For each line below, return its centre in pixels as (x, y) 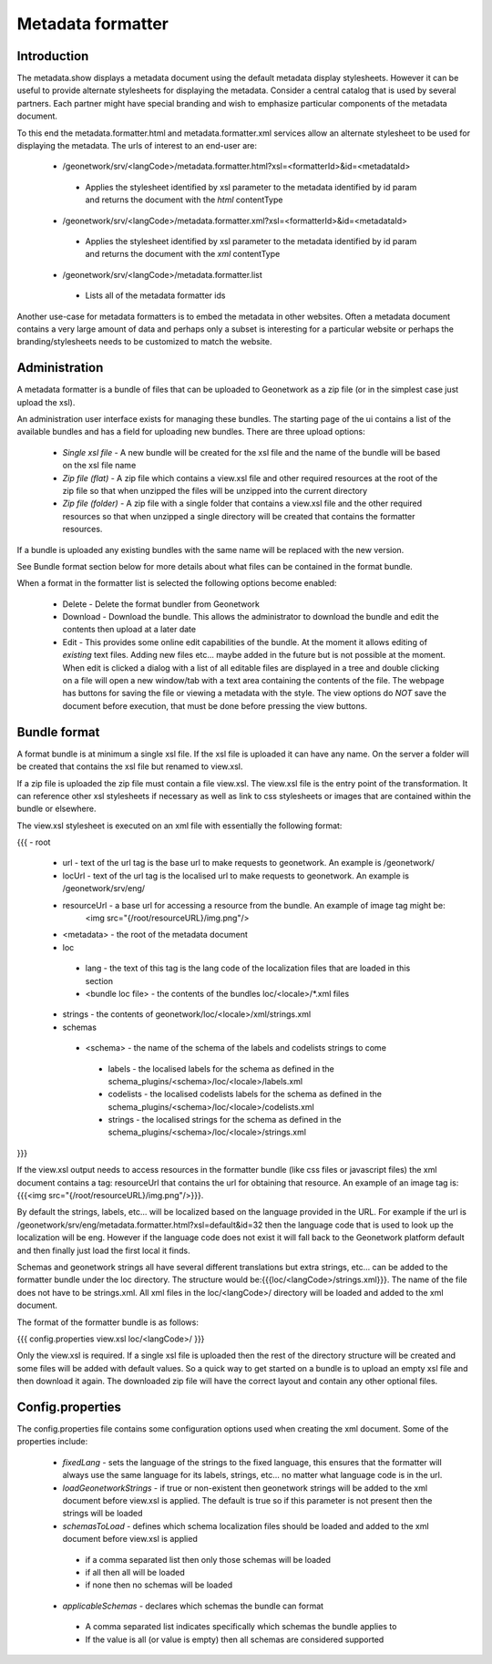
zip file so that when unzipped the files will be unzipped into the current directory (215, 490)
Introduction (53, 56)
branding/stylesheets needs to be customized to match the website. (144, 342)
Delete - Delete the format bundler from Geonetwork (161, 604)
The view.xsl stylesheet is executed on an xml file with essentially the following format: (179, 826)
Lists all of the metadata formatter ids (155, 295)
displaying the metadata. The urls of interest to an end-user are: (137, 146)
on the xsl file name (99, 466)
